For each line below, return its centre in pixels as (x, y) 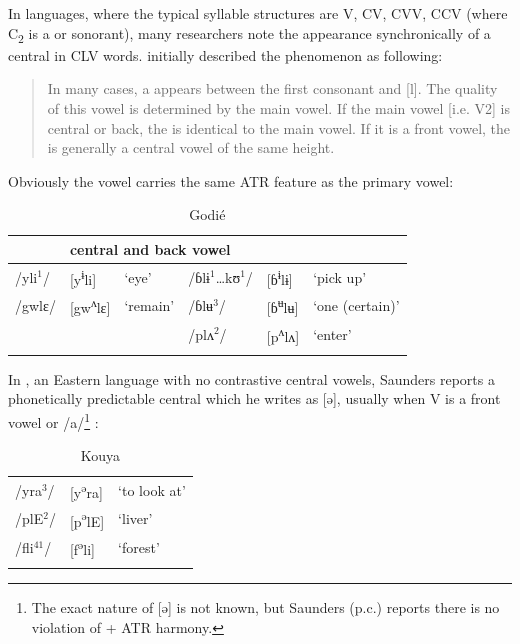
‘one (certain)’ (356, 305)
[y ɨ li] (83, 277)
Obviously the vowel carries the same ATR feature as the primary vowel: (231, 180)
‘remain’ (149, 305)
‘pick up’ (340, 276)
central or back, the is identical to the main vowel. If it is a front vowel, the (279, 127)
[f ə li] (82, 547)
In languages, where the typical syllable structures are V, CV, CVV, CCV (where (258, 13)
